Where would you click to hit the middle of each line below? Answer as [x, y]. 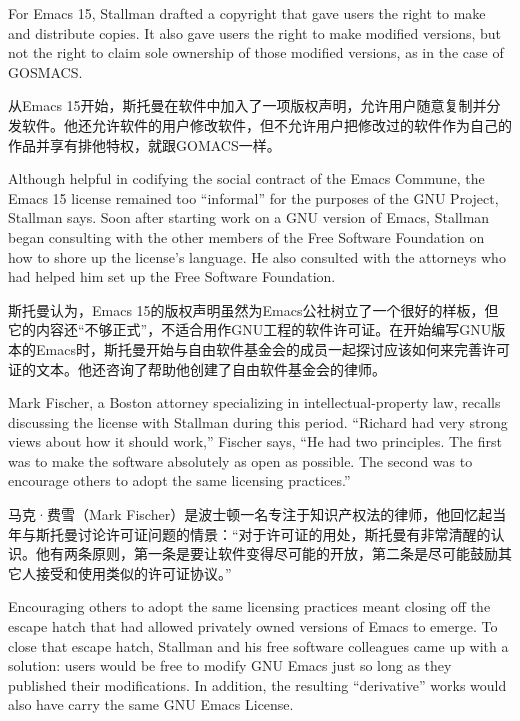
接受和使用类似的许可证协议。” [133, 572]
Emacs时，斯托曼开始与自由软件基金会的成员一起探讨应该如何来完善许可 [272, 348]
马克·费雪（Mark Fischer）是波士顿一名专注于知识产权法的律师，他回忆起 [250, 514]
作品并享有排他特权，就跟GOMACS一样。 [144, 144]
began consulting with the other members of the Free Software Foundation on [246, 236]
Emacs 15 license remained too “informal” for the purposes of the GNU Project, [253, 197]
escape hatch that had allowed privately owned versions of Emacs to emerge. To [253, 626]
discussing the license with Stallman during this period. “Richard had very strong [258, 421]
